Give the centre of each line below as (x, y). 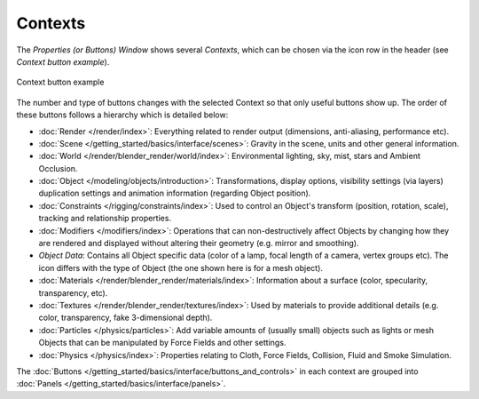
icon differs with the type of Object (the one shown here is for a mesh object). (181, 267)
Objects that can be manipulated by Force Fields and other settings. (162, 343)
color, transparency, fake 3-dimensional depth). (126, 318)
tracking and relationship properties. (105, 219)
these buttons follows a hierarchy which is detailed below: (122, 115)
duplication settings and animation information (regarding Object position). (175, 193)
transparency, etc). (73, 292)
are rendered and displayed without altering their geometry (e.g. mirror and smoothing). (199, 243)
